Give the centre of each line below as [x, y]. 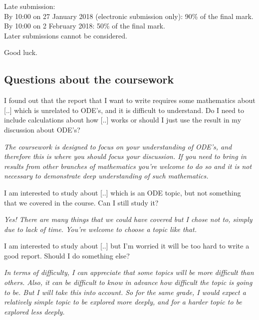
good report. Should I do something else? [67, 255]
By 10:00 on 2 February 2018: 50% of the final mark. [85, 26]
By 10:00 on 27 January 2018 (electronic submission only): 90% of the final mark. [129, 16]
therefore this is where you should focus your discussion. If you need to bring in [125, 156]
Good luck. [21, 52]
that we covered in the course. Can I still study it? [81, 202]
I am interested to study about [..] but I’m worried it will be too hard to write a [127, 246]
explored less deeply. [34, 311]
